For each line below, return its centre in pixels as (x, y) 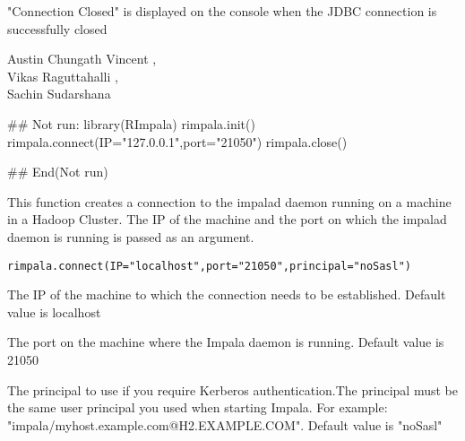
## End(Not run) (58, 172)
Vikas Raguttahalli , (63, 76)
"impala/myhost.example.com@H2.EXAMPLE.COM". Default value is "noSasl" (225, 424)
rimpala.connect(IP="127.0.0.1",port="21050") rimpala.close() (177, 141)
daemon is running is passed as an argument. (131, 236)
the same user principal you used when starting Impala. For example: (198, 407)
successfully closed (57, 28)
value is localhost (54, 311)
